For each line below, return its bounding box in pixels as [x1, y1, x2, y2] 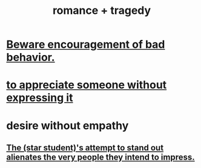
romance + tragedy [52, 4, 151, 18]
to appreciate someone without [6, 78, 167, 92]
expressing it [6, 91, 73, 105]
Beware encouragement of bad [6, 37, 165, 51]
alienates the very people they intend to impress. [6, 152, 195, 162]
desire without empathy [6, 118, 129, 132]
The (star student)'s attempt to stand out [6, 143, 164, 153]
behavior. [6, 51, 56, 64]
